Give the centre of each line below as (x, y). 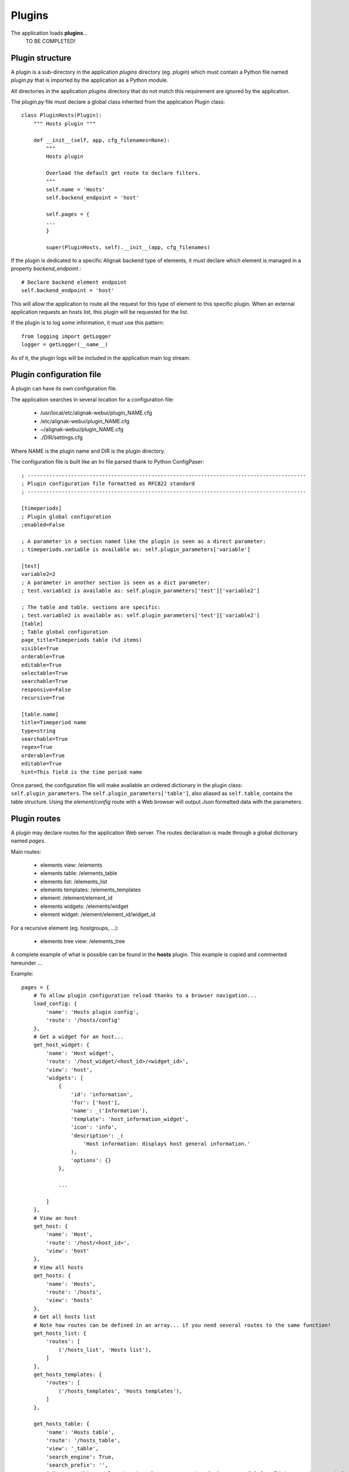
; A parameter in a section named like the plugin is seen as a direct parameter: (144, 541)
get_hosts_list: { (60, 1333)
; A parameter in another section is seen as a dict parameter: (116, 582)
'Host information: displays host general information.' (167, 1144)
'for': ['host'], (95, 1103)
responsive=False (46, 689)
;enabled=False (43, 525)
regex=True (37, 747)
